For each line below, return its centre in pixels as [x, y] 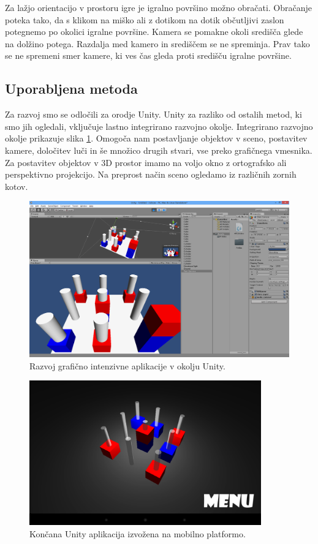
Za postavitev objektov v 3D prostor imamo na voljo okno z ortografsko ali [146, 162]
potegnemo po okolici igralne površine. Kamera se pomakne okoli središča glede [154, 32]
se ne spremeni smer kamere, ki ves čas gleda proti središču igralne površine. [148, 55]
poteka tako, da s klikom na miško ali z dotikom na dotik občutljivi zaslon [145, 19]
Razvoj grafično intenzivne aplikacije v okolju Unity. [127, 365]
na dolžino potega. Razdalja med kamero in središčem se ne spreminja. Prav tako [157, 43]
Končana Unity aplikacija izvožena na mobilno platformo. [138, 533]
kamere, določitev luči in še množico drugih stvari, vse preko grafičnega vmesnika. [159, 150]
